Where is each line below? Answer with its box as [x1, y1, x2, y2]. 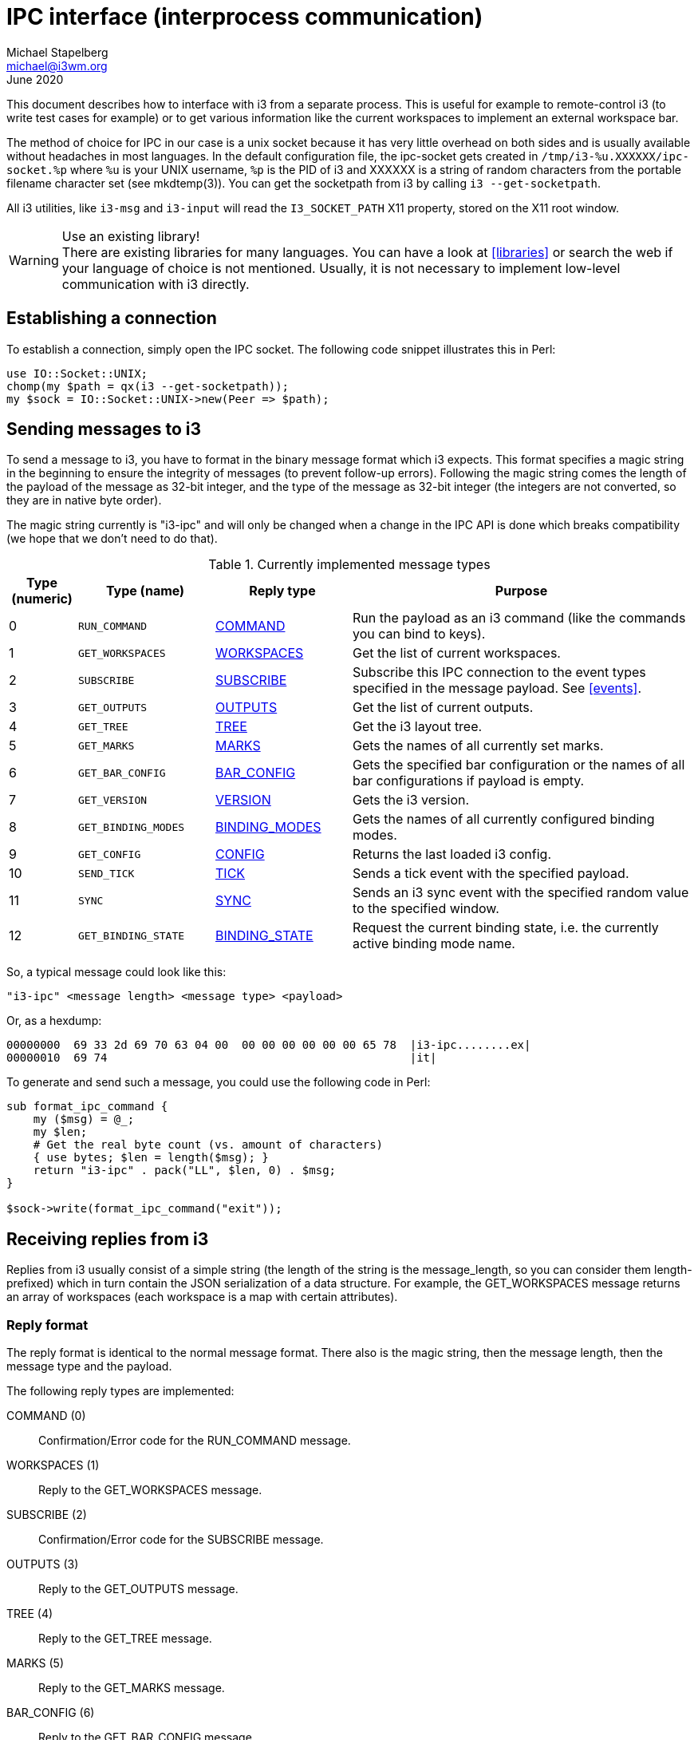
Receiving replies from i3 [6, 1228, 209, 1249]
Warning [9, 251, 59, 268]
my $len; [33, 1125, 88, 1139]
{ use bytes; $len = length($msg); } [33, 1151, 269, 1165]
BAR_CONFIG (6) [6, 1706, 95, 1720]
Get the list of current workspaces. [353, 645, 561, 662]
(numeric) [11, 591, 73, 607]
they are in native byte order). [6, 493, 162, 508]
